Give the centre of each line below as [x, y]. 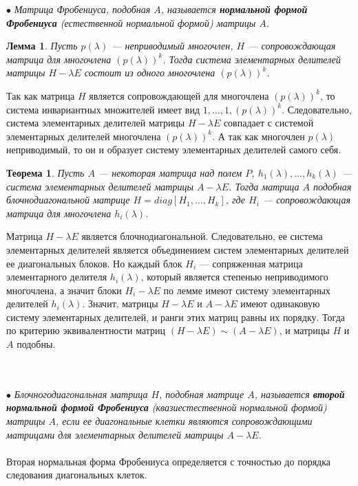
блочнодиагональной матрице [68, 200]
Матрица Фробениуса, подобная [82, 9]
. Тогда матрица [264, 186]
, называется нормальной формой [234, 9]
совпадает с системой [268, 123]
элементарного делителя [57, 277]
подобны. [36, 344]
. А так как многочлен [259, 136]
